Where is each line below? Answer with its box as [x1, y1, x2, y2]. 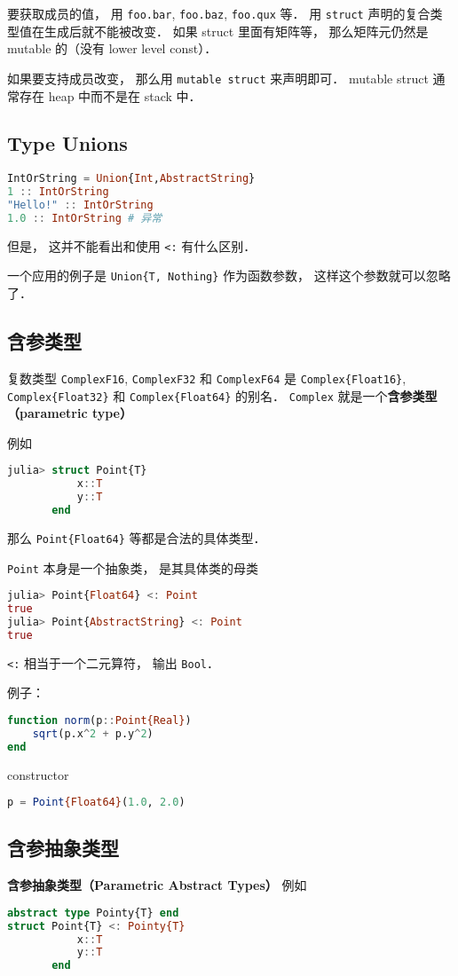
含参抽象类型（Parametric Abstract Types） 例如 [7, 876, 307, 894]
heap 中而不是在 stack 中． [48, 86, 201, 105]
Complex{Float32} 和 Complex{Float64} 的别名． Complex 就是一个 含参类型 [7, 386, 438, 405]
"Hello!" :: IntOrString [7, 199, 154, 212]
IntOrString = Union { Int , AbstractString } [7, 172, 256, 185]
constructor [7, 765, 69, 783]
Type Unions [7, 130, 128, 157]
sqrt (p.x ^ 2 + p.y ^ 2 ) [32, 727, 154, 740]
